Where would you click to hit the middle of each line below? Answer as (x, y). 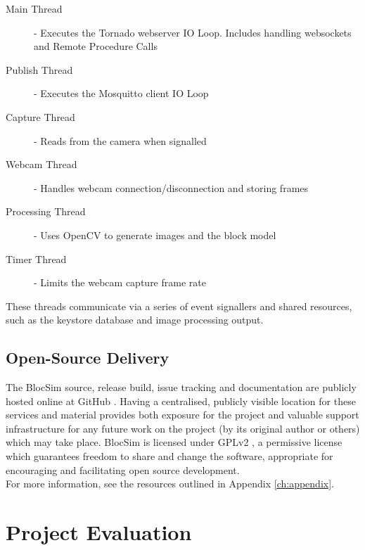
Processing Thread (46, 211)
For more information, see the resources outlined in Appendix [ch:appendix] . (170, 484)
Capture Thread (40, 116)
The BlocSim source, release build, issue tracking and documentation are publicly (181, 387)
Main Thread (34, 8)
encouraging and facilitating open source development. (123, 469)
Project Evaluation (99, 532)
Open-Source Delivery (88, 358)
